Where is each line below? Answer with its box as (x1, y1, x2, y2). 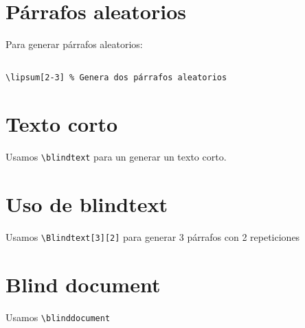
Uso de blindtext (5, 190, 168, 218)
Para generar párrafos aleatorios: (5, 37, 143, 51)
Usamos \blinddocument (5, 309, 111, 324)
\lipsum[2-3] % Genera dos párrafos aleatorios (5, 73, 227, 83)
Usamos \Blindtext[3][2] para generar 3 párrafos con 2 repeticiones (5, 229, 300, 244)
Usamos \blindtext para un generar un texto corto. (5, 150, 227, 164)
